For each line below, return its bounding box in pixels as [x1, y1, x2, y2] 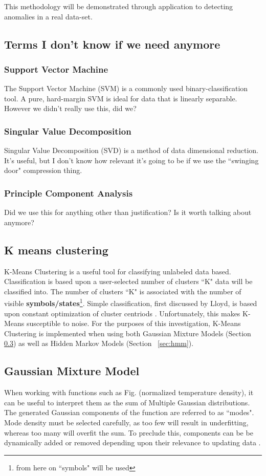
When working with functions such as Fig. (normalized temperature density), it [4, 387, 254, 398]
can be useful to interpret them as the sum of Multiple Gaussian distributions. [4, 397, 250, 407]
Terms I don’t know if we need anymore [4, 36, 220, 52]
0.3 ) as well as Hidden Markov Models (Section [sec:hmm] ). [4, 338, 194, 349]
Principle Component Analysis [4, 186, 133, 199]
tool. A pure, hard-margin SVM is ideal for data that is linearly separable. [4, 93, 237, 103]
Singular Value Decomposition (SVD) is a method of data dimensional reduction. [4, 145, 258, 156]
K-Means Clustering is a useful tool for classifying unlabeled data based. [4, 266, 231, 276]
